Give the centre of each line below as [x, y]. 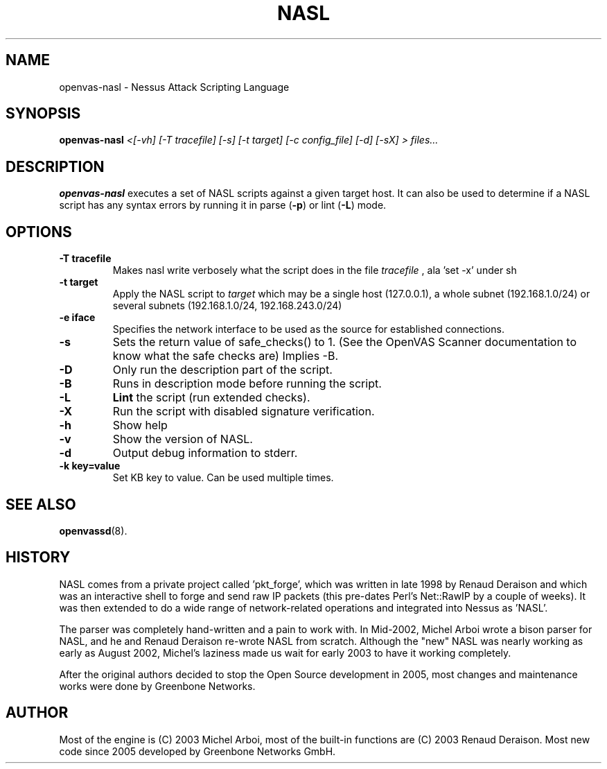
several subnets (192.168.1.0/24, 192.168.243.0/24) [227, 306]
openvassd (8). [93, 530]
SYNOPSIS [43, 114]
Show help [140, 425]
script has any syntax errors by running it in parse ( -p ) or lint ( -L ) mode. [223, 205]
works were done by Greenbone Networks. [157, 686]
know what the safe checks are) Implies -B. [226, 356]
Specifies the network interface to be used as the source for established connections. [308, 329]
